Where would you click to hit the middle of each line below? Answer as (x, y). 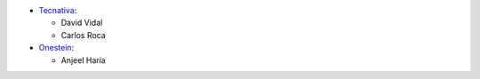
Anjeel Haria (83, 60)
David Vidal (82, 23)
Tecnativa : (58, 10)
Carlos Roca (83, 35)
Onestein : (56, 48)
